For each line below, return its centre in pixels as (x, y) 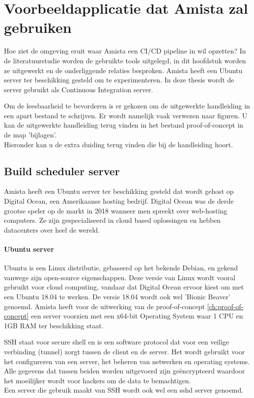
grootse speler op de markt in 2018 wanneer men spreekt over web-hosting (116, 210)
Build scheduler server (62, 171)
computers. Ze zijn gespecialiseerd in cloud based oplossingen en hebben (113, 220)
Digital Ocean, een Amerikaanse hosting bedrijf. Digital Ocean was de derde (119, 201)
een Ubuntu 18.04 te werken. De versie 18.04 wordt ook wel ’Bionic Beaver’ (117, 296)
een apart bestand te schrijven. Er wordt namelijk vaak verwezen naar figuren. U (126, 115)
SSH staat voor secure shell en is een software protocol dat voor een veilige (117, 342)
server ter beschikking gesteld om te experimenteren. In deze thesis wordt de (119, 80)
